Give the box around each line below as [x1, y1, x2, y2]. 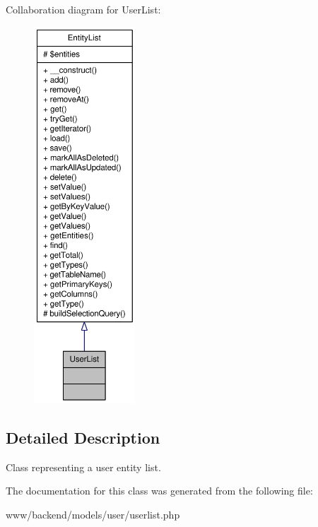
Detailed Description [6, 426, 160, 448]
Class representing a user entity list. [6, 459, 161, 474]
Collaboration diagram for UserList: [6, 2, 161, 16]
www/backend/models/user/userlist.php [6, 507, 180, 521]
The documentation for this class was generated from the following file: [6, 483, 313, 498]
